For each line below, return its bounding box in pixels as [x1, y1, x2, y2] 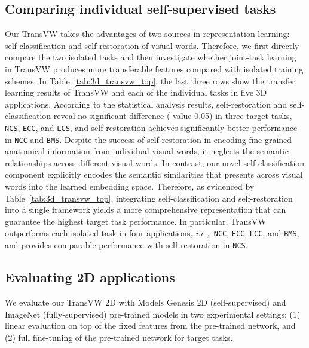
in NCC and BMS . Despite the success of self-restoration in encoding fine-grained [5, 133, 292, 145]
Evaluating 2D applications [5, 268, 175, 286]
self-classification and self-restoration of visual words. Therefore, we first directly [5, 39, 299, 51]
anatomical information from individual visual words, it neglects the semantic [5, 145, 289, 157]
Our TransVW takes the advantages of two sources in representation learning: [5, 28, 290, 40]
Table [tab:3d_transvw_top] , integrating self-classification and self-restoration [5, 191, 293, 204]
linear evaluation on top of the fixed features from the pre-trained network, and [5, 319, 296, 332]
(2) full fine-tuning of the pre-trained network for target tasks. [5, 331, 233, 343]
